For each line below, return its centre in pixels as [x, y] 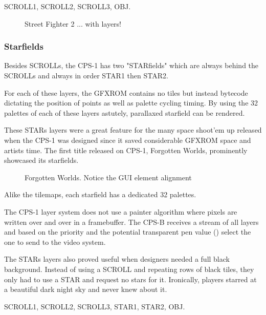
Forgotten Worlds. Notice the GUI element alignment [108, 177]
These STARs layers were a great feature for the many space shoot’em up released [133, 130]
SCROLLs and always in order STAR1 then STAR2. [86, 75]
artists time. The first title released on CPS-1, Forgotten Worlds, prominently [126, 150]
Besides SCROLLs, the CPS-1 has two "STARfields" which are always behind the [131, 65]
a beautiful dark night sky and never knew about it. [86, 289]
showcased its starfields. [41, 160]
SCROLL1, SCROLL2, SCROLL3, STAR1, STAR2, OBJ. [95, 306]
